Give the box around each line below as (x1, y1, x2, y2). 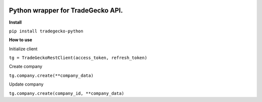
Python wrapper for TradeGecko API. (9, 6, 123, 15)
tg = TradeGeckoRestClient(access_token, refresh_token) (9, 55, 147, 60)
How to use (9, 37, 33, 43)
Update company (9, 81, 44, 87)
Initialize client (9, 46, 38, 52)
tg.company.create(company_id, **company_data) (9, 90, 125, 96)
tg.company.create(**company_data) (9, 73, 94, 78)
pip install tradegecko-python (9, 28, 83, 34)
